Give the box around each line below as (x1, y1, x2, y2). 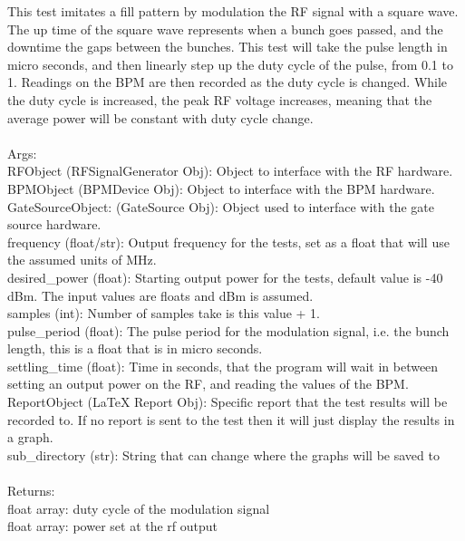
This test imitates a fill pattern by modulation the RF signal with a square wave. (7, 2, 459, 20)
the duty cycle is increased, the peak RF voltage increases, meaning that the (7, 90, 432, 109)
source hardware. (7, 215, 102, 234)
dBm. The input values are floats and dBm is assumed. (7, 285, 314, 304)
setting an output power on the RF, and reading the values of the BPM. (7, 374, 409, 393)
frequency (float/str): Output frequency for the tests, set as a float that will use (7, 232, 450, 251)
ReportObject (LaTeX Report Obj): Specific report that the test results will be (7, 392, 448, 411)
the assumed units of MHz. (7, 250, 157, 269)
